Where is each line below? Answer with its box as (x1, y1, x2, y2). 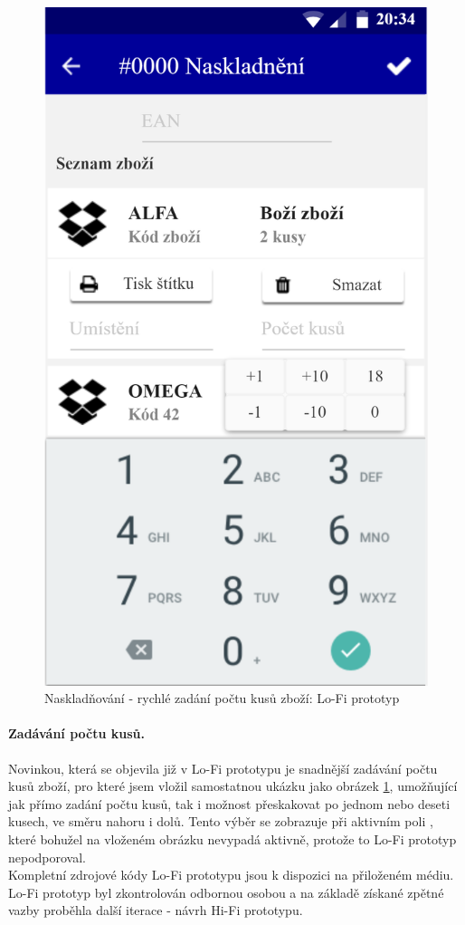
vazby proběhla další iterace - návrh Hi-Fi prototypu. (8, 901, 303, 920)
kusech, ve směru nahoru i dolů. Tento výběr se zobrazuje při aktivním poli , (8, 812, 433, 831)
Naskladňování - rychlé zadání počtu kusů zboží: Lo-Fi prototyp (44, 689, 400, 708)
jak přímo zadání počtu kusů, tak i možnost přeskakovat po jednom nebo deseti (8, 794, 451, 813)
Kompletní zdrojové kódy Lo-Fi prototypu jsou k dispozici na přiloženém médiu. (8, 865, 454, 884)
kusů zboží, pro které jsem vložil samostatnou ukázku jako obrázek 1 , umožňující (8, 776, 458, 795)
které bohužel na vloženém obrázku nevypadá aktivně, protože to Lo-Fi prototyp (8, 829, 457, 848)
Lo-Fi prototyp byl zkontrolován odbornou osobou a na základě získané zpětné (8, 882, 444, 901)
